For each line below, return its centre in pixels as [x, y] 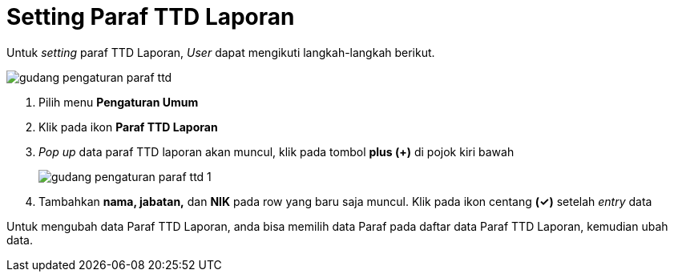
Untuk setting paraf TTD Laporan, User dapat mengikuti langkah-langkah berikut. [221, 52]
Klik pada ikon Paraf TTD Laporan [128, 127]
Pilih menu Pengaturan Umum [119, 102]
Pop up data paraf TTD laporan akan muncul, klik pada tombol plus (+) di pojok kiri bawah [276, 151]
